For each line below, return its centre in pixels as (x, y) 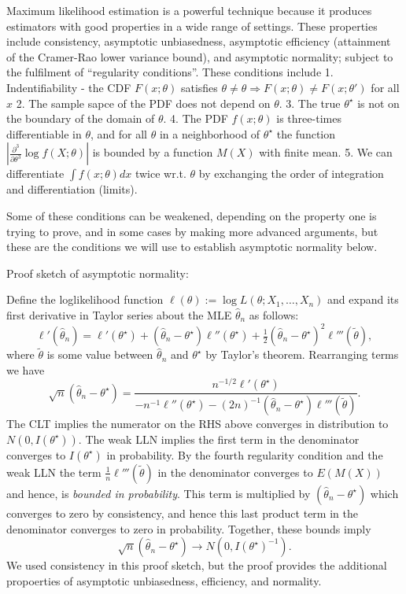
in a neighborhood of (210, 133)
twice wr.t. (161, 173)
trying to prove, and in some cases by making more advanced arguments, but (192, 231)
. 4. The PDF (196, 118)
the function (306, 133)
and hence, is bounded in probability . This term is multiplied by (159, 493)
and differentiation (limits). (72, 189)
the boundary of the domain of (81, 118)
